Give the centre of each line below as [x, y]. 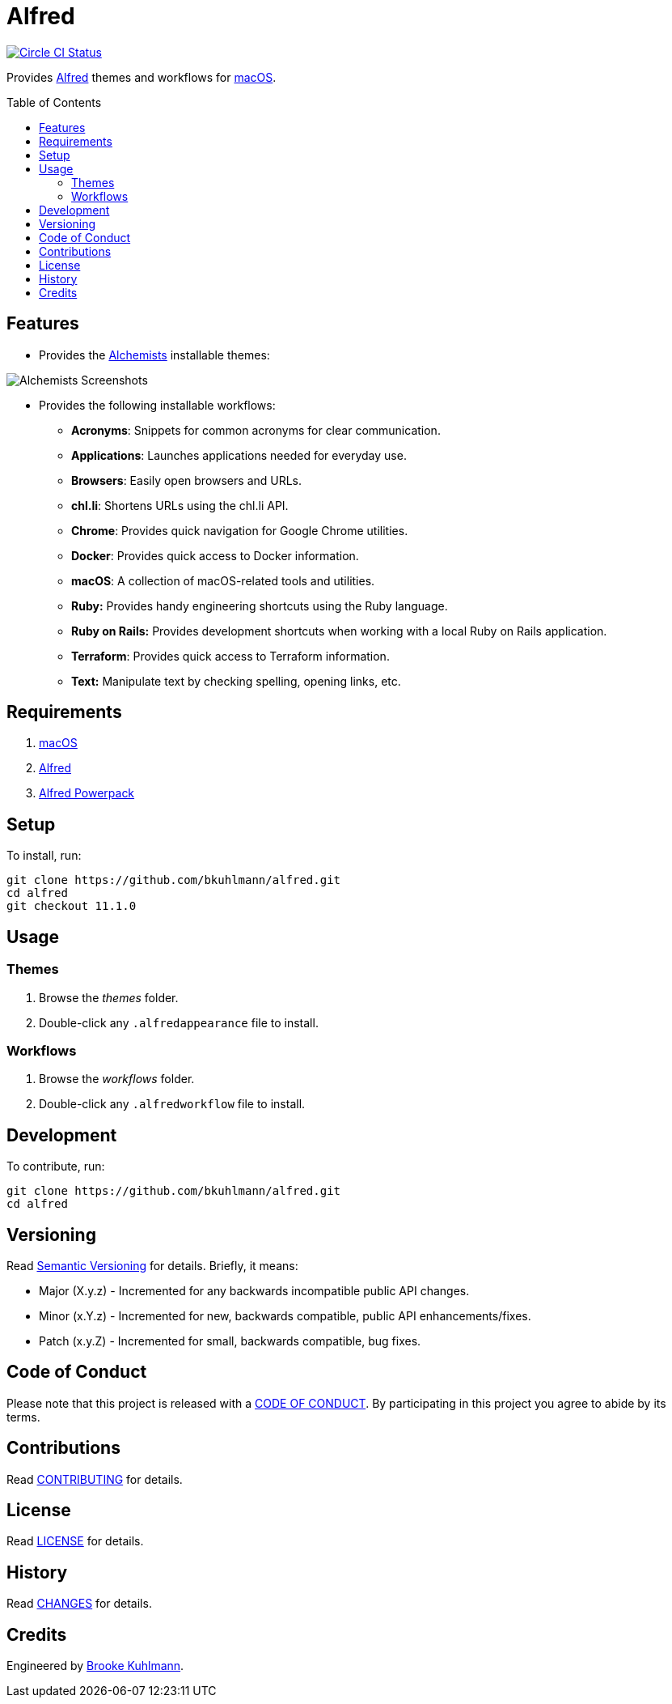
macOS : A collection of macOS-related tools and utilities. [223, 580]
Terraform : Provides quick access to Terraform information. [230, 656]
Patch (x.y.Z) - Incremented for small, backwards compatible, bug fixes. [230, 1341]
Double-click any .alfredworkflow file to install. [172, 1104]
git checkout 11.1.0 [72, 906]
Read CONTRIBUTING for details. [95, 1479]
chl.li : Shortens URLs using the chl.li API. [180, 505]
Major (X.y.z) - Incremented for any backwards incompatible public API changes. [254, 1290]
